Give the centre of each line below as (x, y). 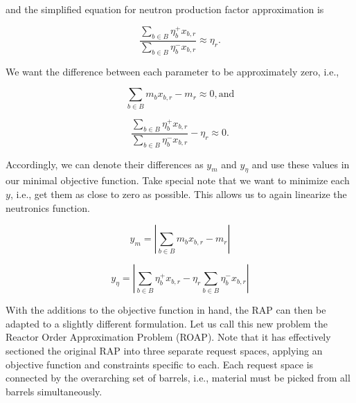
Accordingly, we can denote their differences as (105, 164)
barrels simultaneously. (54, 391)
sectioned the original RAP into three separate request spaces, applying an (164, 350)
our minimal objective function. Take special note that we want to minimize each (178, 180)
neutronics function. (48, 207)
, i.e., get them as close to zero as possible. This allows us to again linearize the (178, 194)
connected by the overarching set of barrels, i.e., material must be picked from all (178, 378)
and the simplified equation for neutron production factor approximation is (165, 9)
